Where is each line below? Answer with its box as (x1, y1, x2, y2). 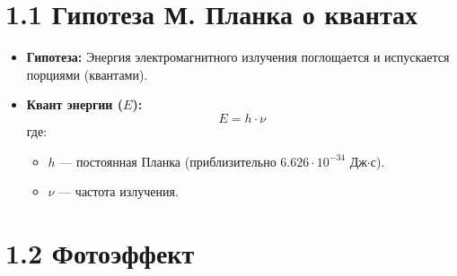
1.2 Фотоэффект (5, 234, 195, 271)
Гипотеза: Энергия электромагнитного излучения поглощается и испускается (26, 47, 450, 66)
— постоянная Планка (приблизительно (59, 151, 277, 170)
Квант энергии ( (26, 95, 124, 114)
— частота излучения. (58, 182, 179, 201)
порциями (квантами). (26, 65, 148, 83)
